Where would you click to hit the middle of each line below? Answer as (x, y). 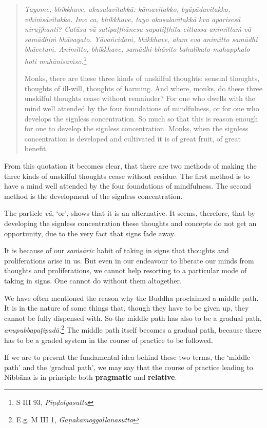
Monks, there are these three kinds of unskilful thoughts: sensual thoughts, (142, 78)
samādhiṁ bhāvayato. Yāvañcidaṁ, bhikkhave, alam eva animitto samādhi (141, 39)
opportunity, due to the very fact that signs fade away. (90, 233)
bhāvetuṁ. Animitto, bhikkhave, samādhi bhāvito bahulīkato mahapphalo (137, 49)
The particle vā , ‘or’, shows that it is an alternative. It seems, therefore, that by (130, 213)
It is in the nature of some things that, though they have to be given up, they (127, 308)
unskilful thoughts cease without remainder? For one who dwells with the (140, 98)
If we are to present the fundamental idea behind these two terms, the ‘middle (127, 357)
